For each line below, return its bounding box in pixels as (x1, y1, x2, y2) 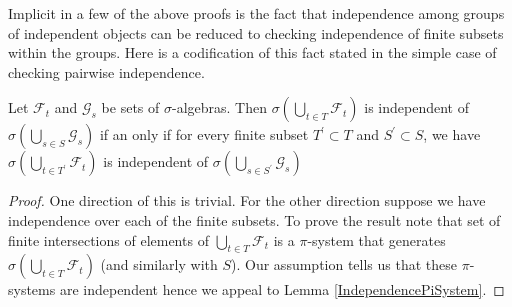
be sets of (101, 97, 160, 118)
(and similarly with (100, 254, 218, 275)
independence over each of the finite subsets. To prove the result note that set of (8, 209, 501, 230)
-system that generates (307, 229, 446, 250)
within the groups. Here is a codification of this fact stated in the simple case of (8, 42, 497, 63)
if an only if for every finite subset (99, 124, 309, 145)
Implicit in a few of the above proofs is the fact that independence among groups (8, 3, 505, 23)
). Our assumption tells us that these (231, 254, 458, 275)
